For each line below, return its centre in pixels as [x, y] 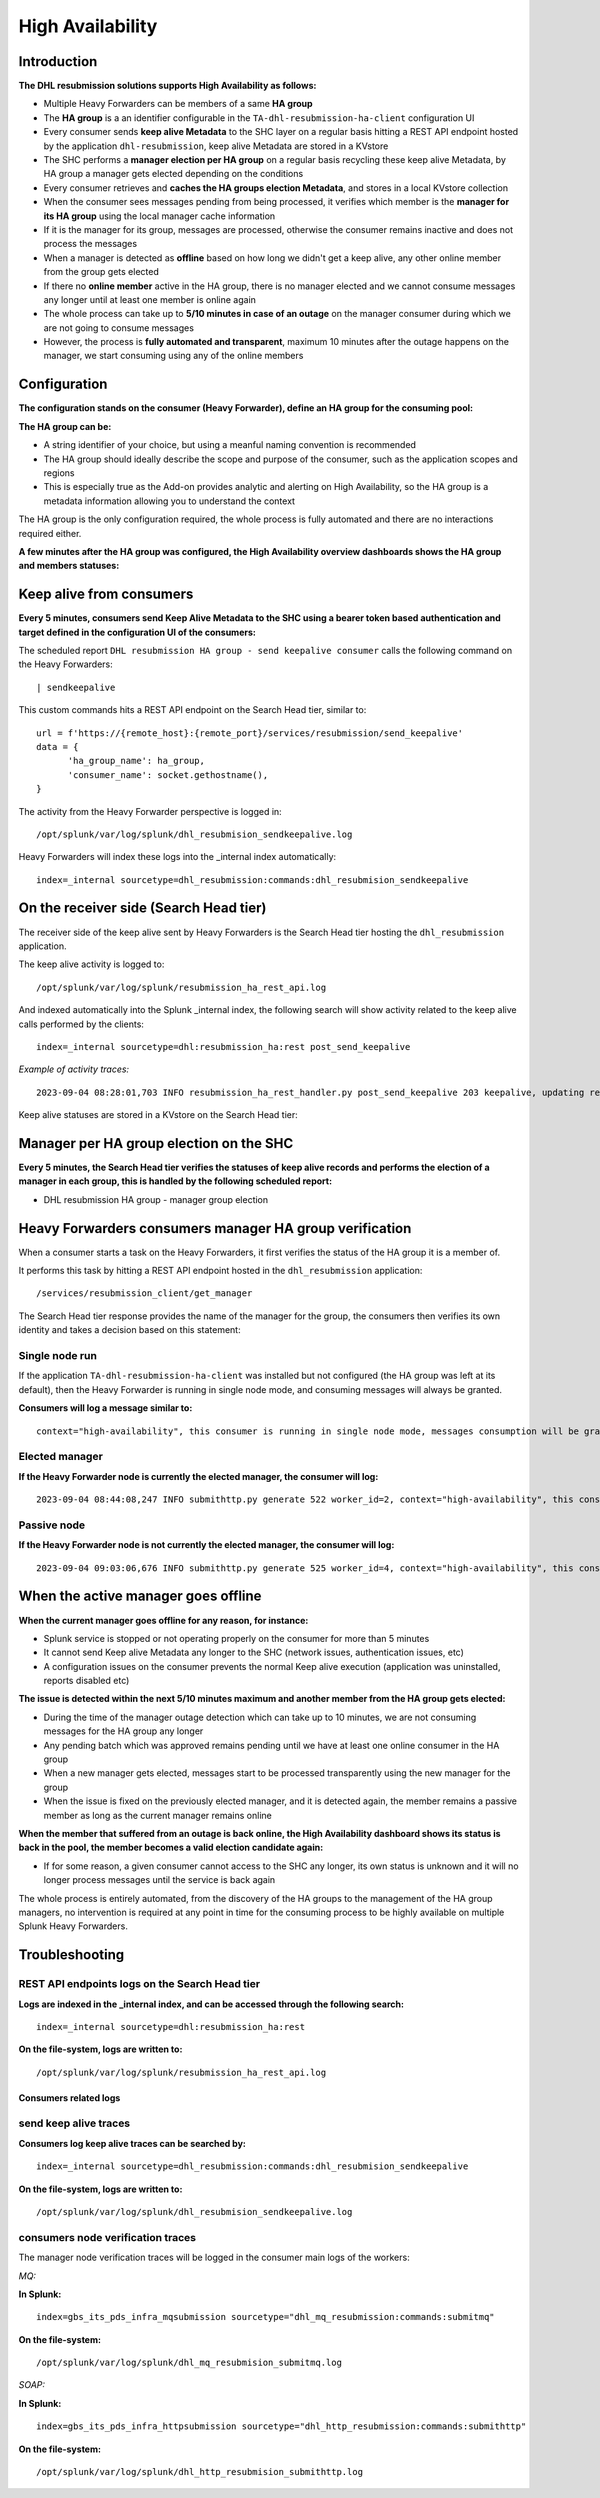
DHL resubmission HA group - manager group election [156, 1199]
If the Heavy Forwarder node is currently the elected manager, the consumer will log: [198, 1476]
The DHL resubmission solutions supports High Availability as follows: [167, 86]
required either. [50, 533]
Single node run [57, 1356]
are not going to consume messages [119, 327]
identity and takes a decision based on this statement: [129, 1330]
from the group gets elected [101, 272]
